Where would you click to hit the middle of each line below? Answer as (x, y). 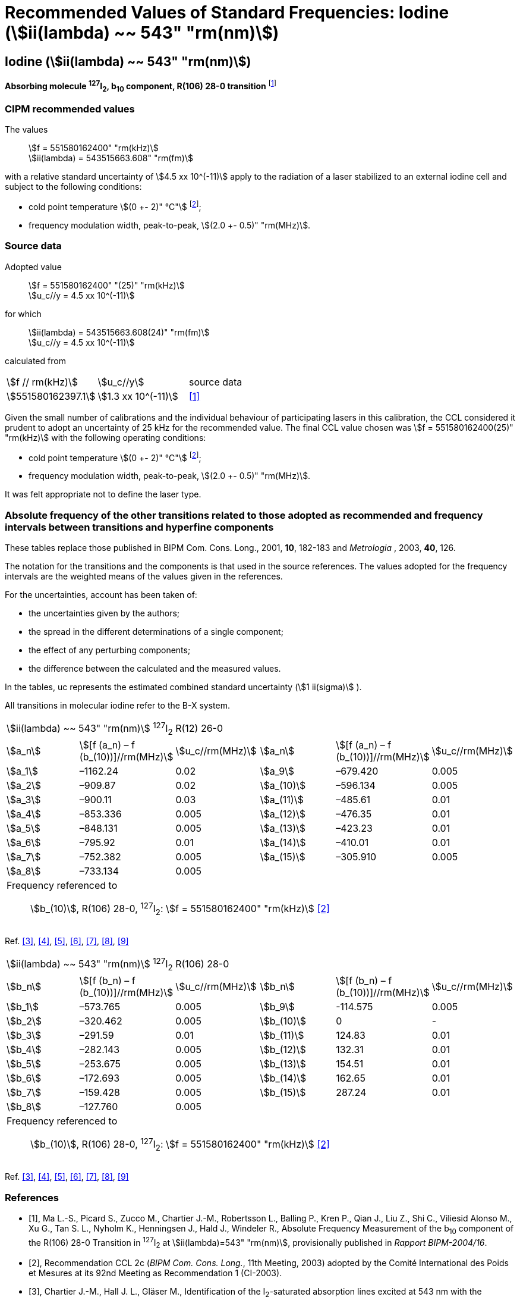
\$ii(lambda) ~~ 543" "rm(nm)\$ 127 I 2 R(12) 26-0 (115, 729)
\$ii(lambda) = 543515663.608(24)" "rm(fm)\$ (119, 332)
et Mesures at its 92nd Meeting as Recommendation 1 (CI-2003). (155, 1273)
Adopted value (33, 267)
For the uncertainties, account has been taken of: (101, 595)
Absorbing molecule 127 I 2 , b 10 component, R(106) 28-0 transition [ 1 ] (141, 86)
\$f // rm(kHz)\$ (42, 382)
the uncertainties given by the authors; (104, 613)
